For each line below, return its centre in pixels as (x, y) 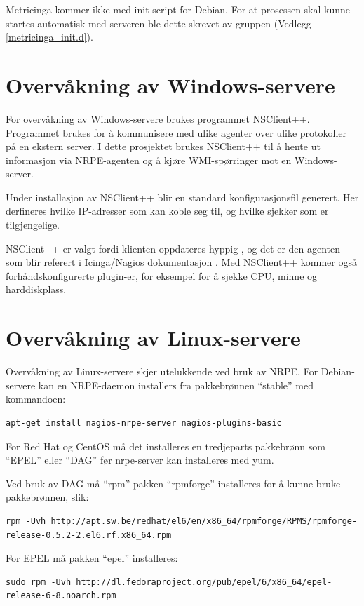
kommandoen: (36, 399)
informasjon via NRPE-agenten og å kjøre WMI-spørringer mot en (149, 160)
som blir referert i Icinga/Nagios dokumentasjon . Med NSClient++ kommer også (181, 262)
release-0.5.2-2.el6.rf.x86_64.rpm (89, 535)
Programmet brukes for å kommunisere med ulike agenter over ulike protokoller (176, 132)
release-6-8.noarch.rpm (61, 596)
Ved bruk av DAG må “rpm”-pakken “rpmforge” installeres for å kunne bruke (173, 483)
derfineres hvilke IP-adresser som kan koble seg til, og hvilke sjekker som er (167, 211)
